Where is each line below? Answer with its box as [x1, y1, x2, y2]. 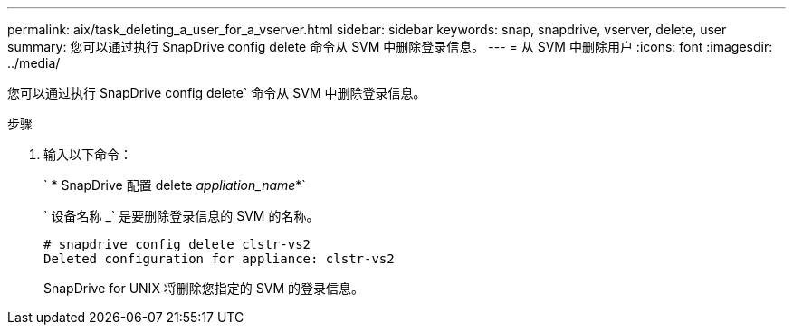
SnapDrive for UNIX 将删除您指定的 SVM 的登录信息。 [43, 280, 365, 296]
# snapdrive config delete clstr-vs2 [43, 237, 311, 251]
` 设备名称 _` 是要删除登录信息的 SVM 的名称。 [43, 208, 320, 223]
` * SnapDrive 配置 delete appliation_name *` [43, 177, 306, 193]
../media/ [7, 55, 61, 71]
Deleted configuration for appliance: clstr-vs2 [43, 251, 395, 266]
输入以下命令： [43, 147, 132, 162]
